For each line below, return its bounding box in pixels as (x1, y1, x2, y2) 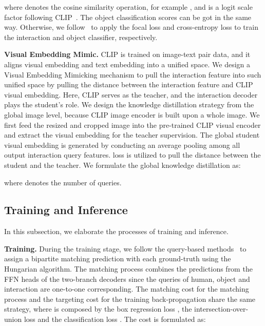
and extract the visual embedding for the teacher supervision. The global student (4, 129, 260, 140)
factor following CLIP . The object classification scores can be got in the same (4, 11, 252, 22)
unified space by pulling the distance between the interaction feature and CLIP (4, 79, 253, 90)
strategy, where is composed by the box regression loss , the (4, 303, 192, 314)
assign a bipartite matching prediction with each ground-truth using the (4, 253, 231, 264)
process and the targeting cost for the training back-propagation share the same (4, 293, 256, 304)
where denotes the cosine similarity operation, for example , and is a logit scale (4, 2, 253, 12)
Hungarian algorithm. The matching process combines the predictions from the (4, 263, 253, 274)
